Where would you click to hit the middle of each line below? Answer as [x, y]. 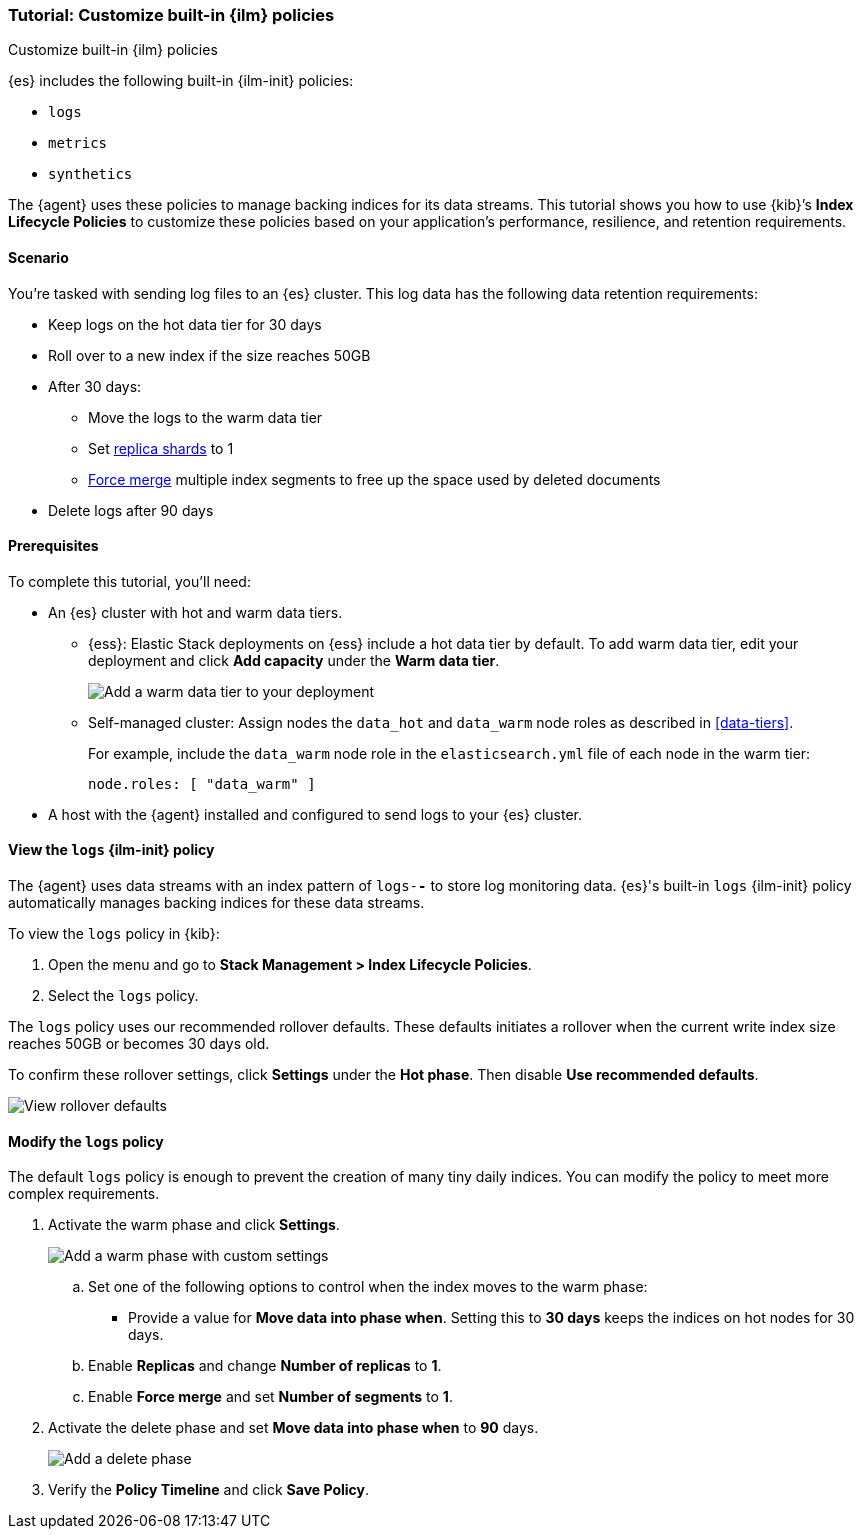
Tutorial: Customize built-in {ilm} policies [171, 15]
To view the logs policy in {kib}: [114, 934]
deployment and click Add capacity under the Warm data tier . [294, 660]
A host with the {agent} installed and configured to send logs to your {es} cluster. [315, 814]
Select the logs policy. [123, 996]
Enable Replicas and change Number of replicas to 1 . [265, 1366]
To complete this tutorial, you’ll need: [129, 581]
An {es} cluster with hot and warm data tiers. [195, 612]
